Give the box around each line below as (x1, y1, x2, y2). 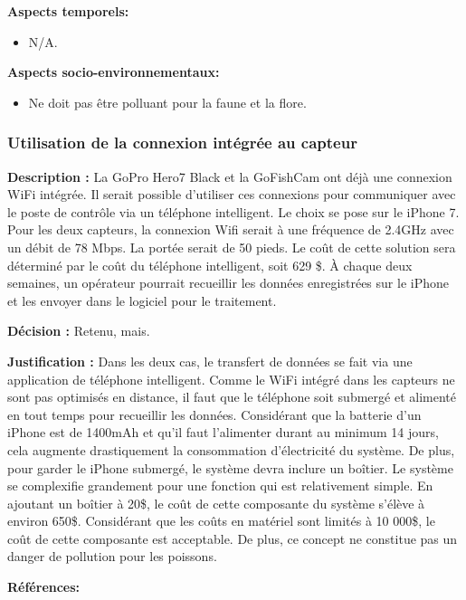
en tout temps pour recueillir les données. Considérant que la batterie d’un (7, 405, 422, 424)
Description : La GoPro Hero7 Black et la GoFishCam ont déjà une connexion (7, 167, 452, 186)
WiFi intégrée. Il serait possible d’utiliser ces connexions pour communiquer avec (7, 185, 456, 204)
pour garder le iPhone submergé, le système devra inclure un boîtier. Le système (7, 458, 453, 477)
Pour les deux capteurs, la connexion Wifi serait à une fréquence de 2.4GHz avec (7, 220, 454, 239)
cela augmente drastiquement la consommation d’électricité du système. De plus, (7, 440, 455, 459)
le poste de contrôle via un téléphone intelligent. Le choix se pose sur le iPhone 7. (7, 202, 460, 221)
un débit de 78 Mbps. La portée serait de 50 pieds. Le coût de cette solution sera (7, 237, 456, 256)
